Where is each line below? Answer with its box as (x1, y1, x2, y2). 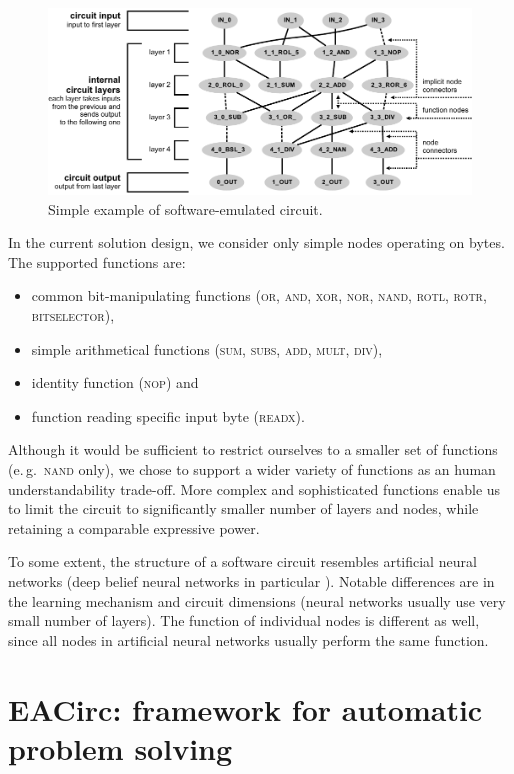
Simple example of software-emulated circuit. (48, 198, 323, 219)
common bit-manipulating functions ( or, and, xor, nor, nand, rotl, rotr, (31, 285, 487, 306)
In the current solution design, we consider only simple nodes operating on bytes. (8, 232, 505, 253)
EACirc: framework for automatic (8, 688, 483, 729)
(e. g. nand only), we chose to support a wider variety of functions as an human (8, 459, 496, 480)
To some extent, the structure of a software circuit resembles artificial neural (8, 551, 477, 572)
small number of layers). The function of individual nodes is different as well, (8, 610, 480, 631)
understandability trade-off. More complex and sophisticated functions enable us (8, 478, 501, 499)
